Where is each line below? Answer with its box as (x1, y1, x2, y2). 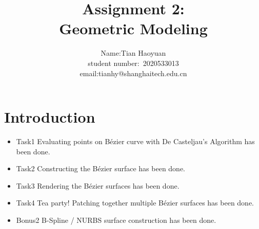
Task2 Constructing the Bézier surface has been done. (16, 163, 186, 174)
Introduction (4, 106, 95, 127)
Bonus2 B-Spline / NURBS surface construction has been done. (16, 215, 216, 225)
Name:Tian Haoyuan (101, 48, 166, 58)
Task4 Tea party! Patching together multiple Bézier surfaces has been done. (16, 197, 254, 208)
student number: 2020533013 (88, 57, 179, 68)
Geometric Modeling (59, 18, 208, 39)
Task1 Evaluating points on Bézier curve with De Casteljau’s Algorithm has (16, 136, 255, 147)
